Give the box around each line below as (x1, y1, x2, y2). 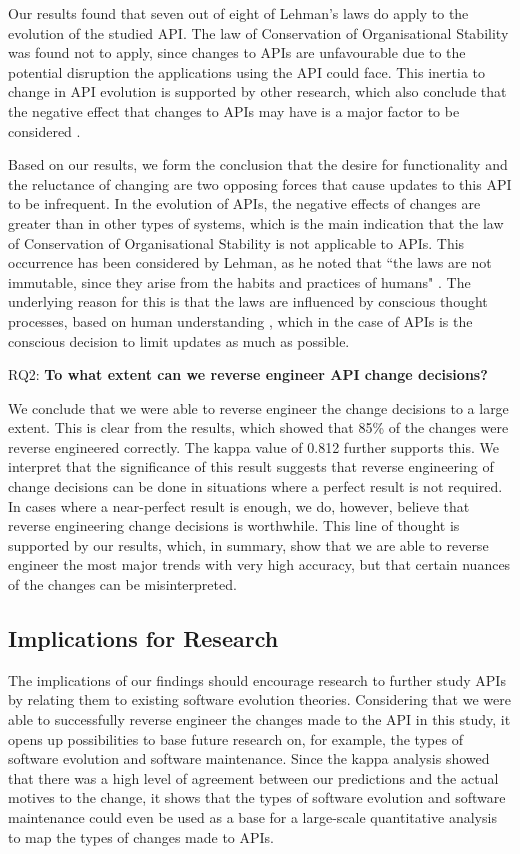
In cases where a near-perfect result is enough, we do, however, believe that (8, 495, 470, 516)
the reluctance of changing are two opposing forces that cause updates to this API (8, 173, 512, 194)
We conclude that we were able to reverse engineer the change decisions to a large (8, 397, 509, 418)
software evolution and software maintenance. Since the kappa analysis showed (8, 748, 490, 769)
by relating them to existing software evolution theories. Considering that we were (8, 689, 511, 710)
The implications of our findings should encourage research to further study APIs (8, 669, 506, 690)
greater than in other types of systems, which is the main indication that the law (8, 212, 504, 233)
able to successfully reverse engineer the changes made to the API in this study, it (8, 709, 511, 730)
